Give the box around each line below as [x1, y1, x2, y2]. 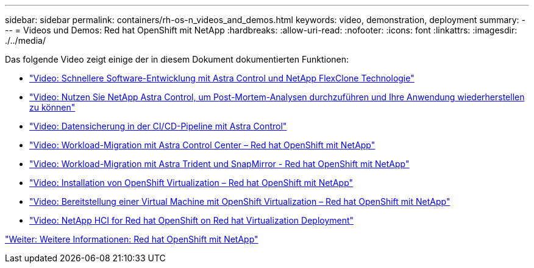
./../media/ [5, 35, 46, 46]
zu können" [29, 102, 76, 112]
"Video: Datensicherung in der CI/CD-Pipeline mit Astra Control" [29, 121, 287, 131]
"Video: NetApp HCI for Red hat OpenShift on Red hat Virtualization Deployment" [29, 215, 354, 225]
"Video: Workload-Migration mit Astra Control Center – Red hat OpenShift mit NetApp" [29, 140, 376, 150]
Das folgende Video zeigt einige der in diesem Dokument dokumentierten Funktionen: [5, 54, 349, 64]
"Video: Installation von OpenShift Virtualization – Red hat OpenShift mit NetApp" [29, 177, 354, 188]
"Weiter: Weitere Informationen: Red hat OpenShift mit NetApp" [5, 234, 258, 244]
